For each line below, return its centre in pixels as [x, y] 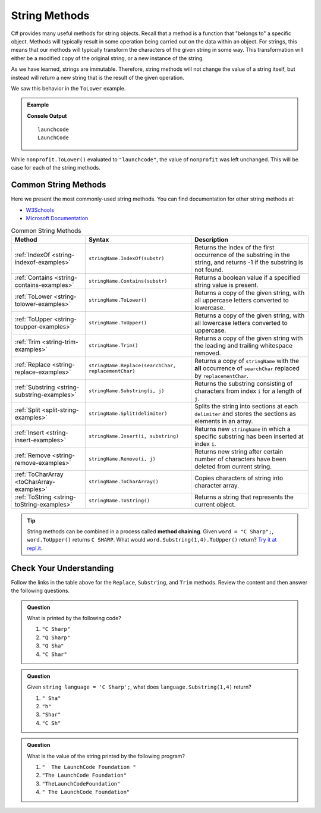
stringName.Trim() [113, 345]
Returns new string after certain [239, 451]
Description [211, 239]
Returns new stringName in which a [242, 429]
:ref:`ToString [33, 497]
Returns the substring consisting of [243, 383]
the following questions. [40, 591]
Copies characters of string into [239, 478]
